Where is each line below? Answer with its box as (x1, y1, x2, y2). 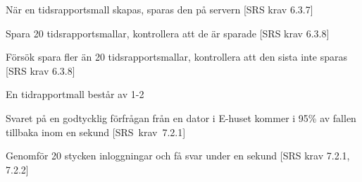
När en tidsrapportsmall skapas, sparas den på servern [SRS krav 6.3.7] (6, 2, 313, 16)
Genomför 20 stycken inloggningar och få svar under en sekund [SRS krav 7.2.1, (6, 148, 350, 163)
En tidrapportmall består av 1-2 (6, 87, 144, 102)
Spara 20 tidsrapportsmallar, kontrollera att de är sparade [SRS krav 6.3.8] (6, 25, 330, 40)
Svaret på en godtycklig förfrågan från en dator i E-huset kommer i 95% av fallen (6, 110, 356, 125)
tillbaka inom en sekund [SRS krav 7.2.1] (6, 124, 186, 139)
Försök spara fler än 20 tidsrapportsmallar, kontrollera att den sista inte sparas (6, 49, 348, 64)
